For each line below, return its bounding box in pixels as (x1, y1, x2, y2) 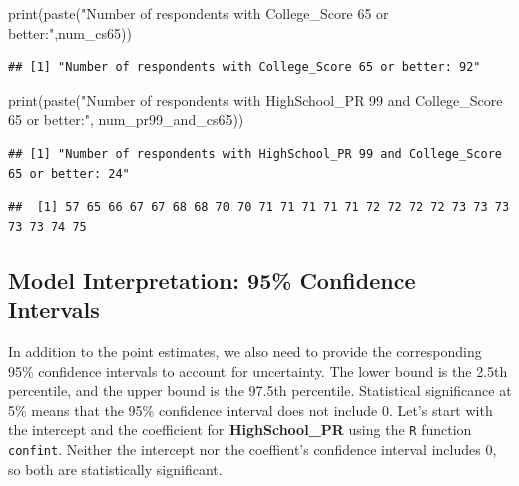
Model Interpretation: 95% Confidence (8, 264, 416, 295)
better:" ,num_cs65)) (8, 22, 132, 43)
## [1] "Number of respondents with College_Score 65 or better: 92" (8, 60, 481, 75)
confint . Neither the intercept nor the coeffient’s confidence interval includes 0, (8, 438, 497, 459)
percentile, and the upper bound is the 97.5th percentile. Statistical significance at (8, 380, 512, 401)
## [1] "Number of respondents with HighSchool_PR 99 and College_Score (8, 146, 502, 161)
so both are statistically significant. (8, 458, 223, 479)
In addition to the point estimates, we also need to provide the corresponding (8, 340, 482, 361)
